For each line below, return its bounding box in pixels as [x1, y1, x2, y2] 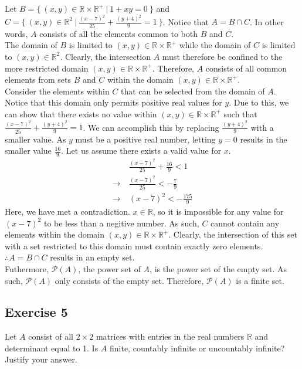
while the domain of [179, 39, 251, 51]
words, [5, 27, 28, 39]
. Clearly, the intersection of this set [168, 228, 297, 241]
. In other [249, 15, 284, 28]
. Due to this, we [229, 96, 289, 109]
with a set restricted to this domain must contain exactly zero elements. [5, 239, 263, 252]
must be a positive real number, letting [75, 133, 216, 145]
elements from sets [5, 73, 72, 86]
